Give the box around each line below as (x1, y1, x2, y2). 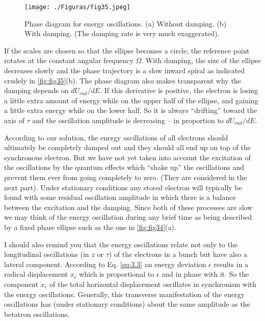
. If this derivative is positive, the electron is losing (100, 85, 258, 96)
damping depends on (4, 85, 69, 96)
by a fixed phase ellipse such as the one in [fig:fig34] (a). (4, 221, 176, 232)
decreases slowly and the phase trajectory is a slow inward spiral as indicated (4, 65, 245, 76)
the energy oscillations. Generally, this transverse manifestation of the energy (4, 288, 245, 299)
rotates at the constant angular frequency (4, 55, 134, 66)
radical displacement (4, 269, 68, 279)
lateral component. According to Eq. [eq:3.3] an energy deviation (4, 258, 206, 269)
